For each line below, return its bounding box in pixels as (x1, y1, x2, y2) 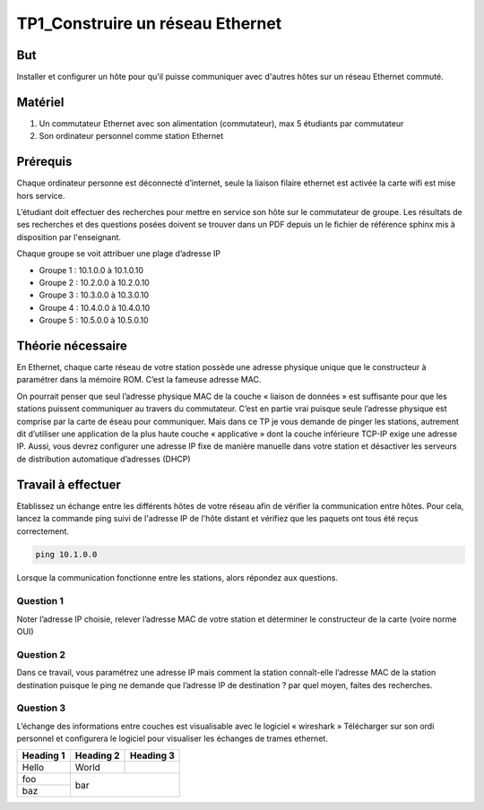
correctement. (16, 525, 69, 537)
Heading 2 (74, 749, 120, 762)
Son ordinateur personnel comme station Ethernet (39, 131, 224, 142)
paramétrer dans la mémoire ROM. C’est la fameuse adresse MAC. (16, 375, 262, 385)
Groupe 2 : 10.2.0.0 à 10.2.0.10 (39, 278, 150, 288)
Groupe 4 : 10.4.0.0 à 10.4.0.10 (39, 302, 151, 313)
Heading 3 (130, 749, 175, 762)
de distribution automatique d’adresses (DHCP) (16, 453, 192, 464)
